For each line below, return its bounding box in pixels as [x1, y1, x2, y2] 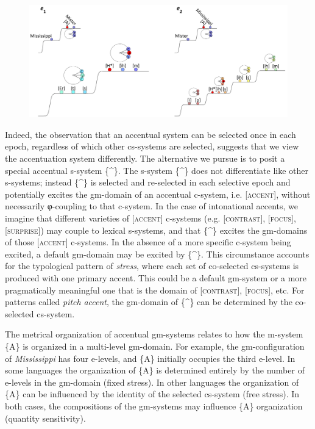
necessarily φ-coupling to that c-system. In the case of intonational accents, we [5, 200, 299, 212]
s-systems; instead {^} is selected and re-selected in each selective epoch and [5, 176, 291, 189]
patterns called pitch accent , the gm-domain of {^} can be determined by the [5, 295, 292, 308]
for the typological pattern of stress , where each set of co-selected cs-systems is [5, 259, 299, 272]
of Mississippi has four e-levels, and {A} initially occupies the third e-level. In [5, 351, 296, 364]
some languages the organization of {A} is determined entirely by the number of [5, 364, 305, 377]
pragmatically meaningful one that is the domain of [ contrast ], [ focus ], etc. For [5, 283, 305, 296]
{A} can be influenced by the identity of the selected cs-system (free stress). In [5, 388, 300, 400]
